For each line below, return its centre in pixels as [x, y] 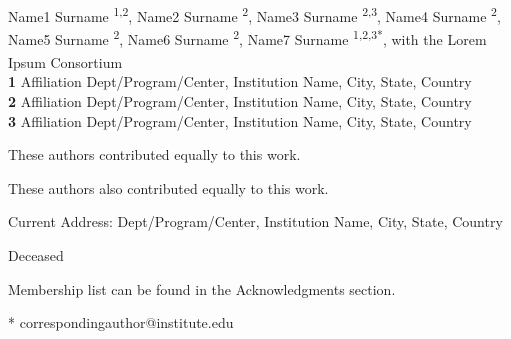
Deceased [36, 254]
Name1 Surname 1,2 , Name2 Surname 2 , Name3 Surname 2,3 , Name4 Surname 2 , [254, 14]
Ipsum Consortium [65, 61]
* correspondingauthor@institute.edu [121, 322]
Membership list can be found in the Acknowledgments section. [202, 288]
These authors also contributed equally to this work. [168, 187]
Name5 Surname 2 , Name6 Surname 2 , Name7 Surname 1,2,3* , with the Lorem [247, 37]
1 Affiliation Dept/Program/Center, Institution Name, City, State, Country [240, 81]
